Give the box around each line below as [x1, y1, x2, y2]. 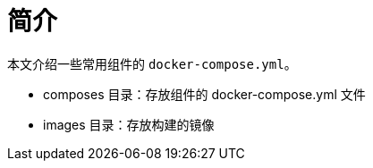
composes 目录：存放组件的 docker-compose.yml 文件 [43, 86, 366, 102]
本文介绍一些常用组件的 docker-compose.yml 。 [7, 55, 297, 71]
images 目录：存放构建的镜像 [43, 116, 215, 132]
